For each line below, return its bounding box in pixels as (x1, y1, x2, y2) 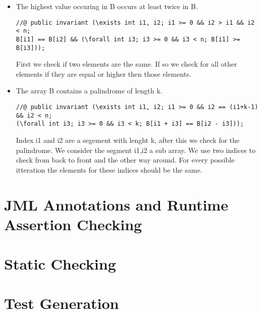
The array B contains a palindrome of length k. (16, 85, 163, 96)
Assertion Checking (4, 214, 142, 234)
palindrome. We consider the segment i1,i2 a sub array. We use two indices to (16, 144, 255, 155)
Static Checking (4, 253, 116, 274)
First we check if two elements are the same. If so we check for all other (16, 59, 237, 69)
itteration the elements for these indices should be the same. (16, 164, 202, 175)
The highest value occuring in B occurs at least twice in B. (16, 1, 198, 11)
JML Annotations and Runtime (4, 194, 228, 215)
